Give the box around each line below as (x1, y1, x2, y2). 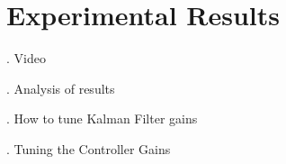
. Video (6, 49, 46, 68)
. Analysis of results (6, 78, 115, 97)
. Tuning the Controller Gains (6, 139, 171, 158)
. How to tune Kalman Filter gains (6, 109, 198, 128)
